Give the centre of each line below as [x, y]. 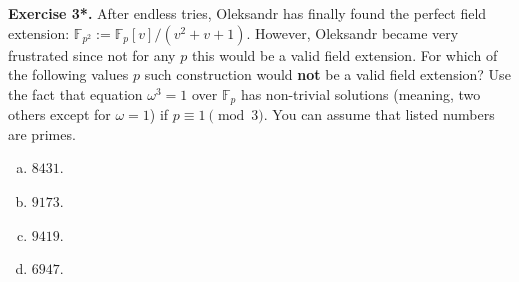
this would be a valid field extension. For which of [344, 54]
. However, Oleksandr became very [352, 32]
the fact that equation [75, 93]
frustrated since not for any [92, 54]
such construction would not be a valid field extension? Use [327, 74]
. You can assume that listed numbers [379, 114]
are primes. [42, 133]
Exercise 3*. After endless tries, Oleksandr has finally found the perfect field [247, 13]
